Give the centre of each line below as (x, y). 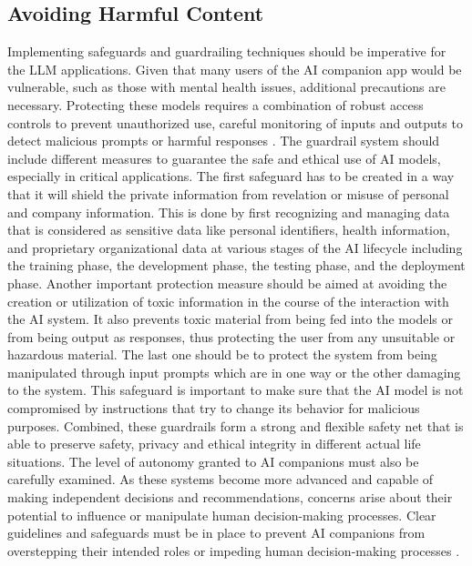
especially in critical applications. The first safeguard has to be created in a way (231, 176)
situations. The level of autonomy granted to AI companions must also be (213, 461)
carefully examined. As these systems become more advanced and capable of (221, 479)
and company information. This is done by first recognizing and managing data (229, 212)
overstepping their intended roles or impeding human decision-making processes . (234, 550)
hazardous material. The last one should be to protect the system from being (222, 354)
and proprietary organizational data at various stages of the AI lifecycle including (235, 247)
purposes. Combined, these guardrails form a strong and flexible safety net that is (236, 425)
